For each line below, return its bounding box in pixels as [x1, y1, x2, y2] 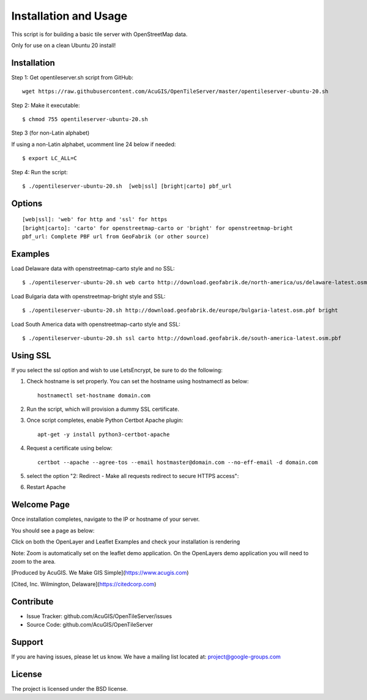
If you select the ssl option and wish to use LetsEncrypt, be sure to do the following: [11, 366, 223, 374]
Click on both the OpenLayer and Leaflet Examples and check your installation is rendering [11, 538, 240, 545]
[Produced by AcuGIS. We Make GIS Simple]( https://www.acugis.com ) [11, 569, 189, 577]
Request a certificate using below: [26, 444, 113, 452]
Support [11, 636, 43, 647]
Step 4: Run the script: [11, 168, 68, 175]
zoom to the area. [11, 558, 56, 565]
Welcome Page [11, 499, 70, 510]
